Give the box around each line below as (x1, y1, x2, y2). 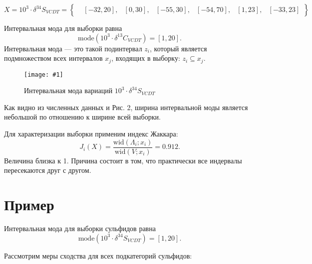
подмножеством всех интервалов (4, 53, 103, 63)
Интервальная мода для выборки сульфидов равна (4, 223, 156, 234)
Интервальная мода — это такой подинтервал (4, 43, 142, 53)
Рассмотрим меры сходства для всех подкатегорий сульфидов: (4, 250, 192, 261)
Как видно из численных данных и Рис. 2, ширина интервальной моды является (4, 102, 248, 112)
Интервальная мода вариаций (24, 85, 113, 96)
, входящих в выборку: (111, 53, 180, 63)
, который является (149, 43, 207, 53)
